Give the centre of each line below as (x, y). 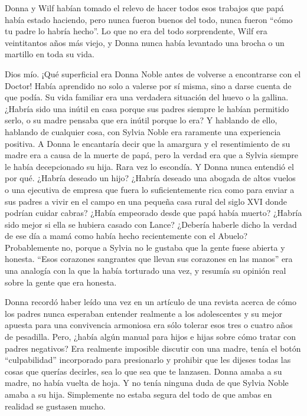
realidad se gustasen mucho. (55, 406)
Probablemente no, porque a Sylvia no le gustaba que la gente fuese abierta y (145, 247)
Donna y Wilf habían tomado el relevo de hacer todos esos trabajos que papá (144, 8)
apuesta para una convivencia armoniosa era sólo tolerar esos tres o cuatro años (149, 325)
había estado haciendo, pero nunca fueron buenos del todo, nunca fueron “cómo (149, 19)
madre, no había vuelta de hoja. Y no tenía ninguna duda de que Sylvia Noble (147, 383)
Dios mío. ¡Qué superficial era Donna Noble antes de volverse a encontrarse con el (153, 73)
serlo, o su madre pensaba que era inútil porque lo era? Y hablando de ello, (141, 120)
